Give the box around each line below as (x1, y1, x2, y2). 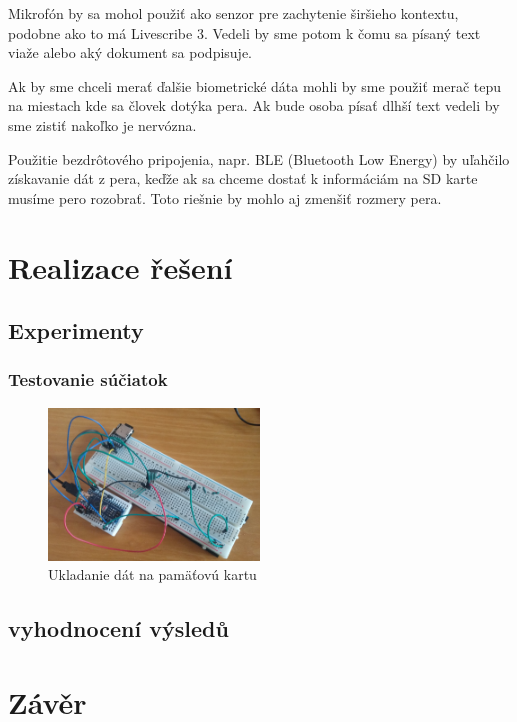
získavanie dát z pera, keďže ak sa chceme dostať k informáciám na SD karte (8, 168, 478, 189)
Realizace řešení (8, 246, 233, 287)
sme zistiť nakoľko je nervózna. (8, 114, 197, 135)
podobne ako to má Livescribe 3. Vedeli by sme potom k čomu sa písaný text (8, 22, 481, 43)
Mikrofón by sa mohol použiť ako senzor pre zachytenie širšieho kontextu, (8, 3, 459, 23)
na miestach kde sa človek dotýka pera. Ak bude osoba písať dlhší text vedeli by (8, 95, 500, 116)
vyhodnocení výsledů (8, 613, 229, 644)
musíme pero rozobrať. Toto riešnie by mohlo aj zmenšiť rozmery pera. (8, 187, 442, 208)
